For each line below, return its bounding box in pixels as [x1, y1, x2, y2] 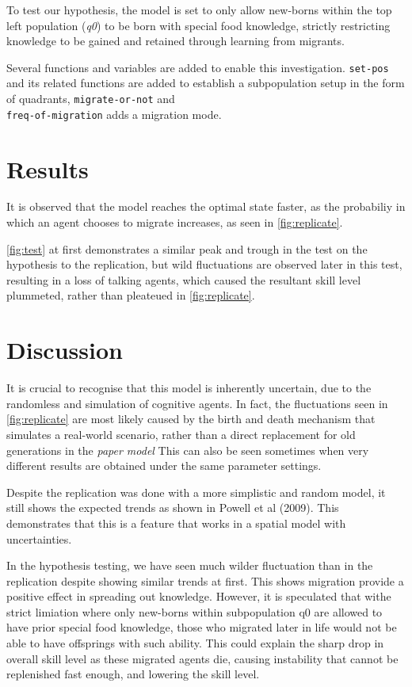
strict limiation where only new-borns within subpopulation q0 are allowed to [6, 603, 383, 620]
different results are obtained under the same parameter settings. [6, 457, 322, 474]
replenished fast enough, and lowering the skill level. [6, 666, 260, 682]
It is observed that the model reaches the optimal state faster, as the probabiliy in [6, 198, 406, 215]
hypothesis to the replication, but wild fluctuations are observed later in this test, [6, 256, 402, 273]
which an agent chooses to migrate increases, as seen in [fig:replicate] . [6, 214, 343, 231]
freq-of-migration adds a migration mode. [6, 105, 222, 122]
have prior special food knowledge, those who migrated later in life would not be [6, 619, 397, 635]
